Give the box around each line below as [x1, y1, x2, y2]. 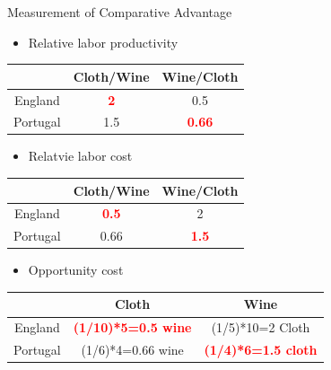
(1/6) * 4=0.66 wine [81, 340, 184, 359]
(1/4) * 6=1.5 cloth [204, 340, 318, 359]
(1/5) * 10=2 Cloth [211, 318, 310, 337]
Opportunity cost [28, 260, 124, 279]
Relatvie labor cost [28, 146, 133, 165]
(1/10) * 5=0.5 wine [73, 318, 192, 337]
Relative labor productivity [28, 32, 179, 51]
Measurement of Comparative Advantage [7, 3, 232, 21]
